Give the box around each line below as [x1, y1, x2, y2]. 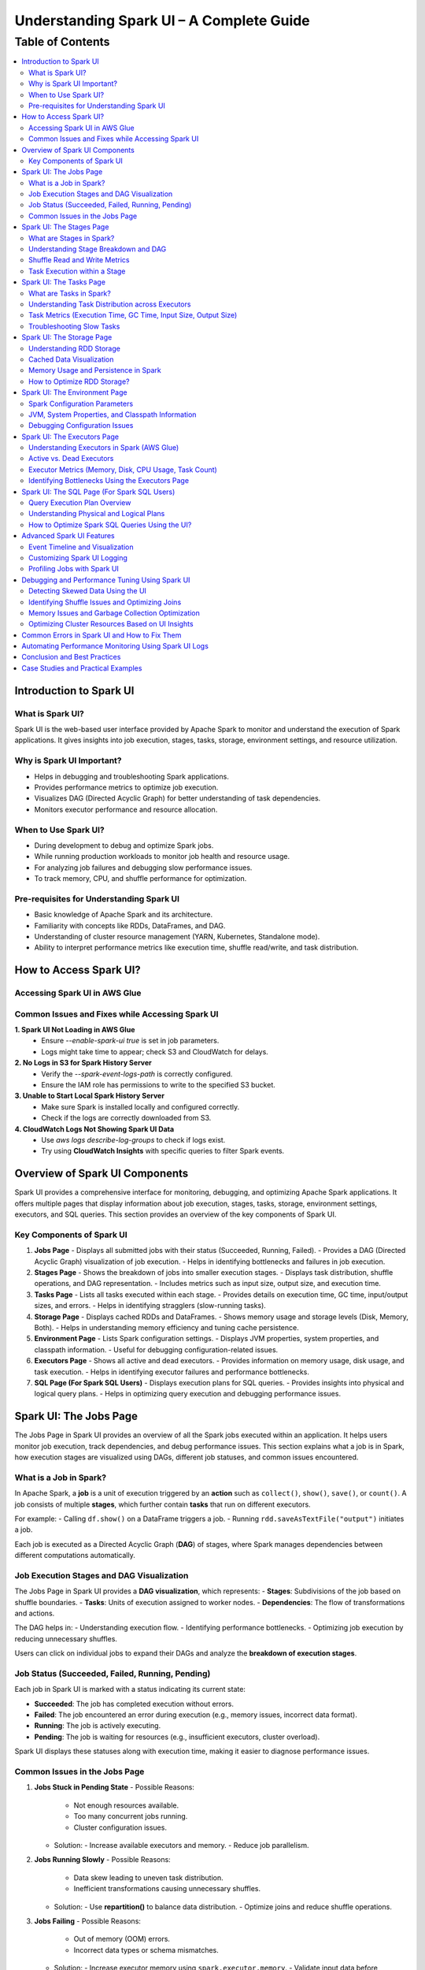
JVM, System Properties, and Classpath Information [28, 410, 197, 419]
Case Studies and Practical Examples [21, 663, 142, 673]
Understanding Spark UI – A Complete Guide [14, 12, 310, 29]
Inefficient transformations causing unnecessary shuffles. [73, 1884, 261, 1894]
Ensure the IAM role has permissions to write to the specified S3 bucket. [41, 1080, 275, 1090]
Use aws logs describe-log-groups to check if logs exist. [41, 1135, 226, 1144]
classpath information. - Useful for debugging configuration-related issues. [34, 1344, 279, 1355]
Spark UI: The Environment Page [21, 388, 128, 397]
